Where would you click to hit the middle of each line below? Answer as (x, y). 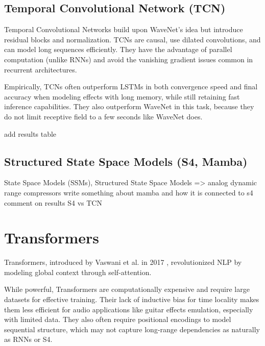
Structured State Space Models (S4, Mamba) (126, 161)
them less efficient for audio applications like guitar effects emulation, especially (129, 309)
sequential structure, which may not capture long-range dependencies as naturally (132, 329)
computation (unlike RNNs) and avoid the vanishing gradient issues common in (129, 59)
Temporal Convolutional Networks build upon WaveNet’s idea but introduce (124, 29)
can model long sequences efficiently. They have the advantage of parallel (118, 49)
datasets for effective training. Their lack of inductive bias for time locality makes (132, 299)
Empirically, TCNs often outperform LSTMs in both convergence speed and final (131, 86)
